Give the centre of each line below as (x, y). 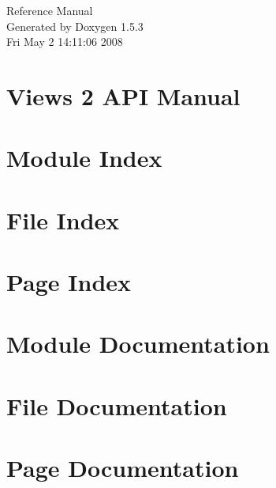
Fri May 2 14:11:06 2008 (65, 42)
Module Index (84, 158)
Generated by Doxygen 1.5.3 (75, 26)
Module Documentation (138, 344)
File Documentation (117, 405)
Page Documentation (123, 468)
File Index (63, 219)
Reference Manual (50, 10)
